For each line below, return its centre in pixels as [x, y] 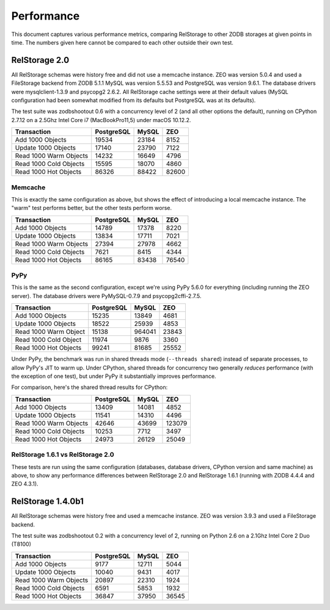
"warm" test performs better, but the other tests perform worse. [92, 208]
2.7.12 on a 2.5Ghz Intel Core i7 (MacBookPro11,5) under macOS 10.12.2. [101, 120]
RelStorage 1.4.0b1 [47, 502]
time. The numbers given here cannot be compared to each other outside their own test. [122, 42]
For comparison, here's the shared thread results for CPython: [90, 387]
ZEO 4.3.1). [25, 484]
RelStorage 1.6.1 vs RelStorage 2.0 [63, 455]
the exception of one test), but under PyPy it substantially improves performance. [114, 376]
